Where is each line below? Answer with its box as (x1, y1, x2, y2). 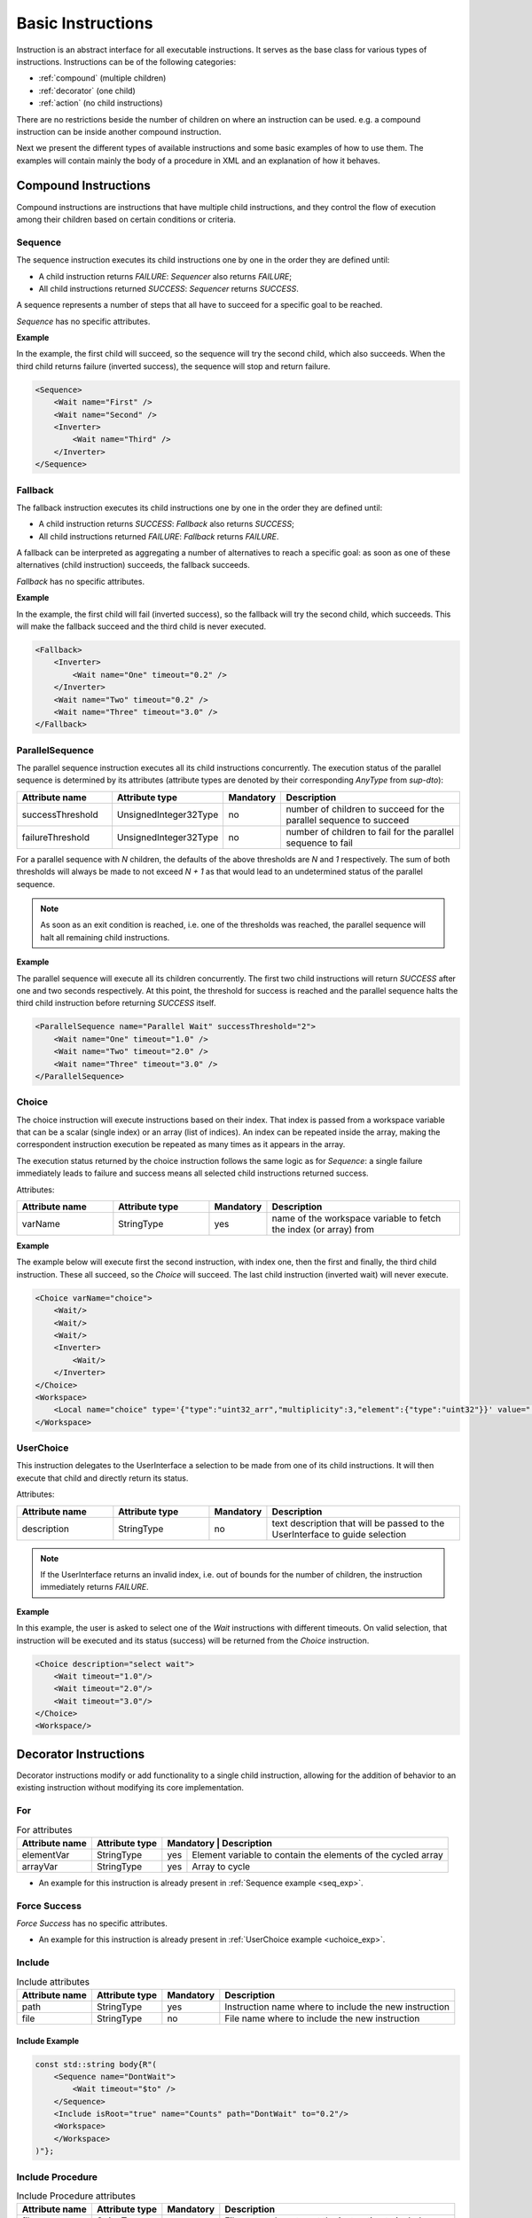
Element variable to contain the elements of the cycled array (192, 1848, 443, 1860)
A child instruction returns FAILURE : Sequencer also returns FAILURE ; (38, 271, 293, 281)
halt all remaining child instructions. (40, 932, 170, 942)
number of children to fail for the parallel (286, 825, 454, 838)
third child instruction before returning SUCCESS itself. (16, 998, 216, 1009)
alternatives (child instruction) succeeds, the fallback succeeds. (16, 560, 250, 570)
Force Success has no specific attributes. (16, 1918, 168, 1929)
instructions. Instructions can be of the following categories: (16, 56, 237, 67)
